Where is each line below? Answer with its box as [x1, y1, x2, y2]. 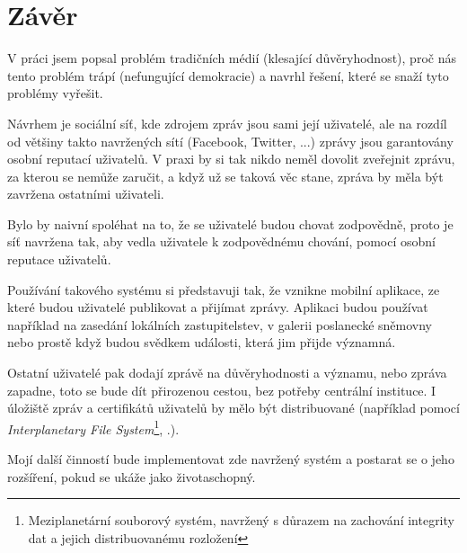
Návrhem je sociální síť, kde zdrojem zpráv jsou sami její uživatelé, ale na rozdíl [7, 113, 447, 132]
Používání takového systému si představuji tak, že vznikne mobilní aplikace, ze [7, 280, 440, 299]
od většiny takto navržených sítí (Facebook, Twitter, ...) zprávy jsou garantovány [7, 131, 454, 150]
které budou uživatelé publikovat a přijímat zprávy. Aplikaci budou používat [7, 298, 428, 317]
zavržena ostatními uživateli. [7, 184, 164, 203]
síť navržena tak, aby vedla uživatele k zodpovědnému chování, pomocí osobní [7, 232, 436, 251]
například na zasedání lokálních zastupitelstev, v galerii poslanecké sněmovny [7, 315, 432, 334]
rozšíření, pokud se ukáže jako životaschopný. [7, 467, 256, 486]
